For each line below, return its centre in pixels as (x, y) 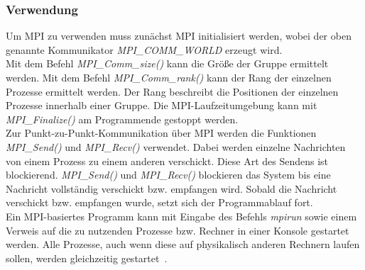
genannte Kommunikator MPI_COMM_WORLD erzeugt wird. (144, 49)
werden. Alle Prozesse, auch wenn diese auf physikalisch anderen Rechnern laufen (183, 244)
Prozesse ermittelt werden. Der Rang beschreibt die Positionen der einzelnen (172, 91)
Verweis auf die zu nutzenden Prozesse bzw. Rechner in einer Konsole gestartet (178, 230)
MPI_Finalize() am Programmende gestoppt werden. (122, 119)
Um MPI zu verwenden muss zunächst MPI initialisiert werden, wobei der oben (179, 36)
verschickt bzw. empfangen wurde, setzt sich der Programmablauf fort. (159, 202)
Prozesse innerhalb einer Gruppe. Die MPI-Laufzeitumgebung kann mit (162, 105)
